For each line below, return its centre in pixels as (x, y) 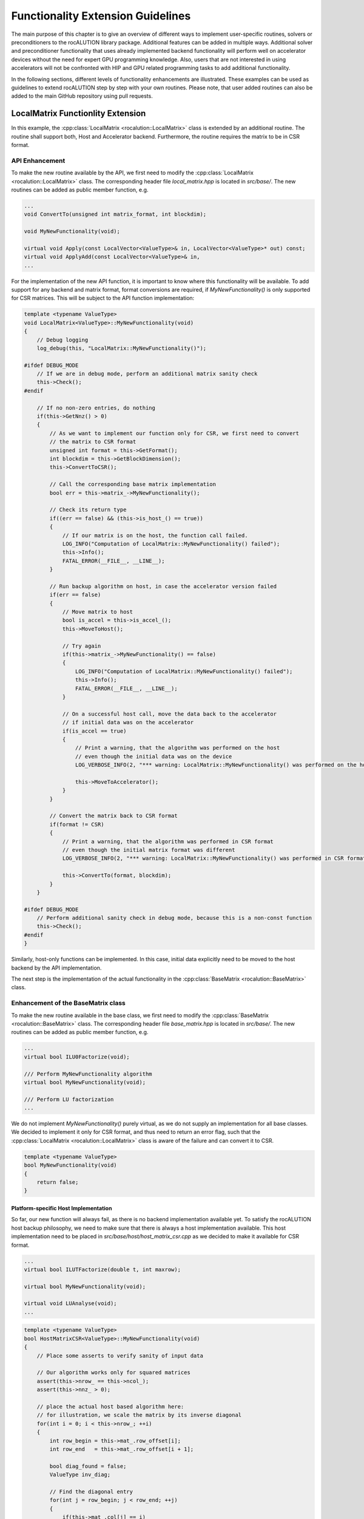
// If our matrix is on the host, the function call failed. (155, 535)
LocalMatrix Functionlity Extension (79, 113)
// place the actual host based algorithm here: (110, 1406)
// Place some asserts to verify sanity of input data (120, 1356)
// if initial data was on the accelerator (128, 722)
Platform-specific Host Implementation (62, 1208)
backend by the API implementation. (56, 968)
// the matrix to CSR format (93, 442)
